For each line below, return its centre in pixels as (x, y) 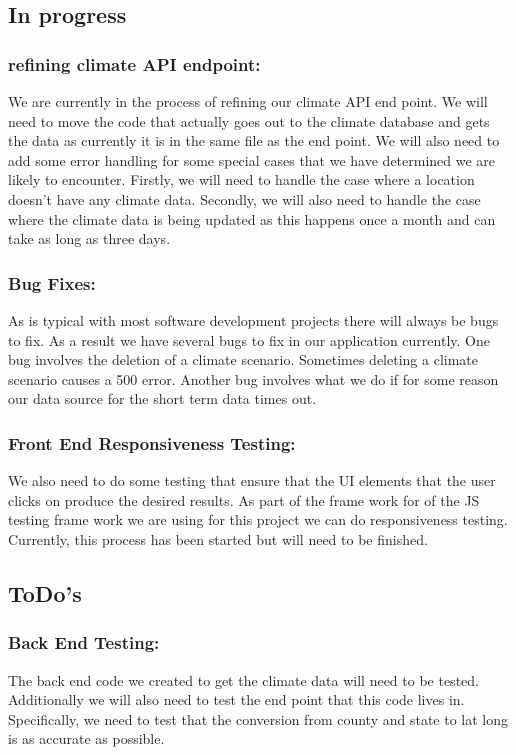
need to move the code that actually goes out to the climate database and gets (249, 120)
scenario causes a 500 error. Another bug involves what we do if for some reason (253, 378)
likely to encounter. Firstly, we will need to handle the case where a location (241, 179)
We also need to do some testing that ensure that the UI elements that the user (252, 480)
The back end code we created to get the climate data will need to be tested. (243, 679)
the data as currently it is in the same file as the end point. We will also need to (254, 140)
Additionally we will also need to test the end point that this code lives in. (236, 699)
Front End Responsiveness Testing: (152, 442)
